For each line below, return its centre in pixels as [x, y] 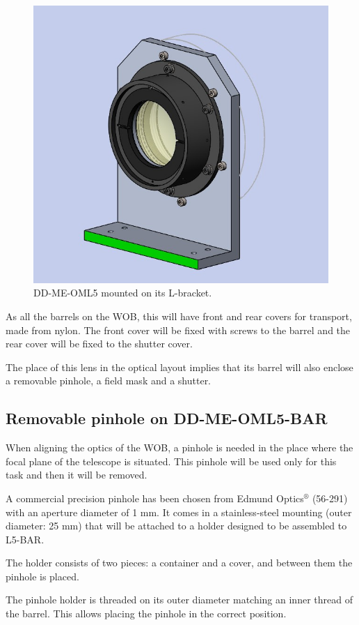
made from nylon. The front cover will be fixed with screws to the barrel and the [178, 330]
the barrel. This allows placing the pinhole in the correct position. [146, 613]
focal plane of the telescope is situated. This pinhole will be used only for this [171, 461]
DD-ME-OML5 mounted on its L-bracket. [123, 293]
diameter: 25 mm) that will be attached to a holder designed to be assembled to [176, 526]
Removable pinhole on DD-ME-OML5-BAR [167, 418]
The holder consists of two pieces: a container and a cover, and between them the [179, 563]
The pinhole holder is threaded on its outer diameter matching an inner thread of [179, 600]
